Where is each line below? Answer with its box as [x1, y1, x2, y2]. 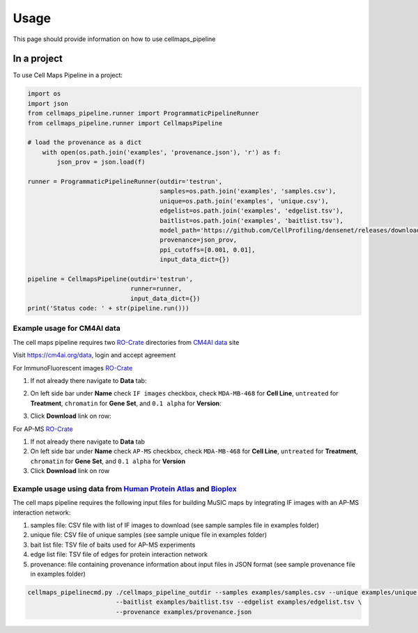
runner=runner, [130, 285, 183, 292]
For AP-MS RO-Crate [13, 425, 73, 433]
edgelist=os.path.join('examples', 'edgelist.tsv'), [160, 207, 344, 215]
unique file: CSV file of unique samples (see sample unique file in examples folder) [30, 531, 268, 539]
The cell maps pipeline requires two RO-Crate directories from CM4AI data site [13, 338, 240, 346]
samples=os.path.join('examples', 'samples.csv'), [160, 187, 336, 195]
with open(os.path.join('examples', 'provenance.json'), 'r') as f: [42, 148, 281, 156]
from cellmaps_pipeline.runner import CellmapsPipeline [27, 119, 223, 127]
